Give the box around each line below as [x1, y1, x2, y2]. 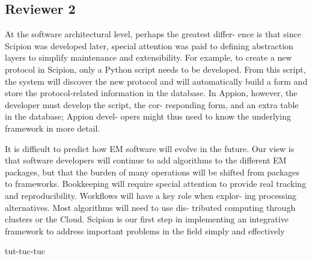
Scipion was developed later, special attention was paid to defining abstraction [5, 39, 293, 52]
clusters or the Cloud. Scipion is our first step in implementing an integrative [5, 213, 289, 225]
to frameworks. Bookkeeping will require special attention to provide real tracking [5, 177, 307, 190]
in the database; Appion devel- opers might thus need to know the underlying [5, 110, 291, 123]
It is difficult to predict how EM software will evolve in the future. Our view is [5, 142, 295, 154]
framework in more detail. [5, 121, 100, 134]
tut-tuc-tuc [5, 245, 45, 257]
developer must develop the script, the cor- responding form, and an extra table [5, 98, 299, 111]
